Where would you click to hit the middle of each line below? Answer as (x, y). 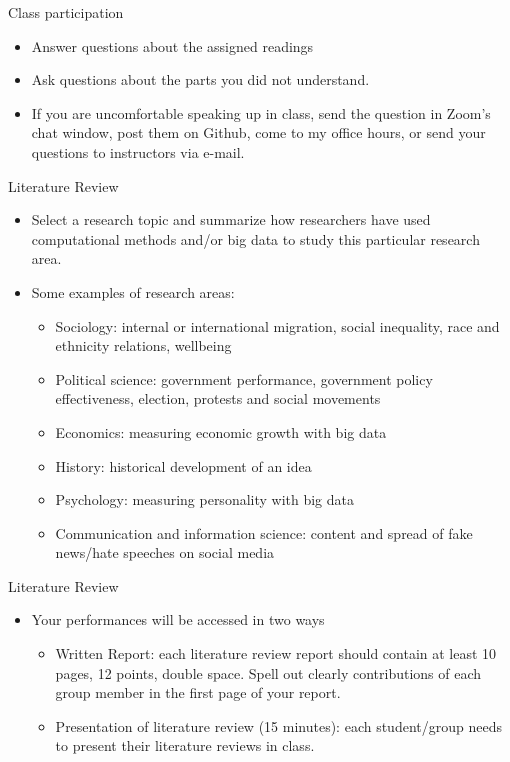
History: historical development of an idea (183, 465)
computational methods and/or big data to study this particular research (255, 238)
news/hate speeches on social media (165, 552)
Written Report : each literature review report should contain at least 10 (276, 653)
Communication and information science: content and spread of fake (264, 532)
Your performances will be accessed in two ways (178, 619)
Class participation (66, 12)
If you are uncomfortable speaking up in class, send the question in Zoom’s (261, 112)
